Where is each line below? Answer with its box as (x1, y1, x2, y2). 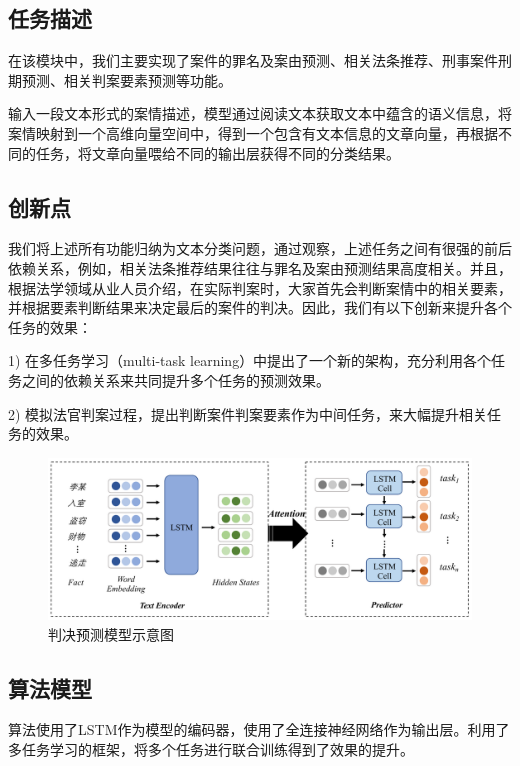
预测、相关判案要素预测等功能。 (21, 69, 232, 90)
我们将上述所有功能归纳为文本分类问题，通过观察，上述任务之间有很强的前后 (8, 238, 512, 259)
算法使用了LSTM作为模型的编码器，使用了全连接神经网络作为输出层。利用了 (8, 719, 510, 740)
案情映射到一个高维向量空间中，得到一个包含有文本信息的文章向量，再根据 (8, 122, 498, 143)
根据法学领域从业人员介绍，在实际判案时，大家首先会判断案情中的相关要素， (8, 277, 512, 298)
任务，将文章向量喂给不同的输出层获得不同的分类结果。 (35, 142, 400, 163)
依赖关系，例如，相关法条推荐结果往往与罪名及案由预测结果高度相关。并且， (8, 257, 512, 278)
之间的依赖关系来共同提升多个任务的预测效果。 (21, 369, 330, 390)
